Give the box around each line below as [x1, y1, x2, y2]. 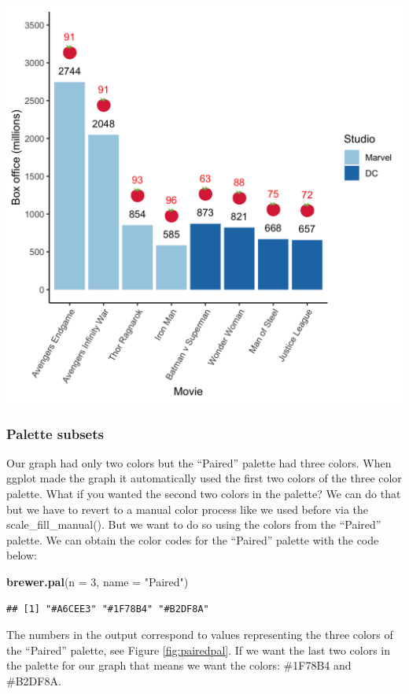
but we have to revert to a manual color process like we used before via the [6, 500, 369, 517]
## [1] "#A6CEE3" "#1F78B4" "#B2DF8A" [6, 603, 209, 615]
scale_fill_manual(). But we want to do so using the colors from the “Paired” [6, 516, 381, 533]
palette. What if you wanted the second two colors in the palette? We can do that [6, 485, 401, 501]
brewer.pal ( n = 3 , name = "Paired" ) [6, 573, 189, 589]
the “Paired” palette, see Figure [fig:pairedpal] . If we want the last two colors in [6, 641, 391, 658]
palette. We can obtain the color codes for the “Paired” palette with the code [6, 531, 379, 548]
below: [6, 547, 37, 563]
